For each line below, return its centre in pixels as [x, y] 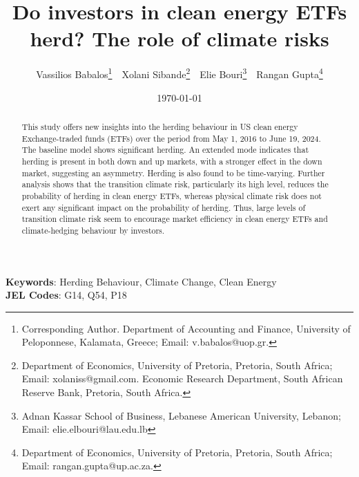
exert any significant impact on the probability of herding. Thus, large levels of [164, 207]
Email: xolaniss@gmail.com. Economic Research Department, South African [182, 378]
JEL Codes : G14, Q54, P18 [66, 295]
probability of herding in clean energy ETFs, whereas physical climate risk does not [172, 195]
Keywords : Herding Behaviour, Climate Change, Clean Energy [141, 281]
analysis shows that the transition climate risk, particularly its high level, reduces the [175, 184]
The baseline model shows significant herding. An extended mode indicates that [165, 150]
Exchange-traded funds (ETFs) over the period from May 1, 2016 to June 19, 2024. [171, 138]
